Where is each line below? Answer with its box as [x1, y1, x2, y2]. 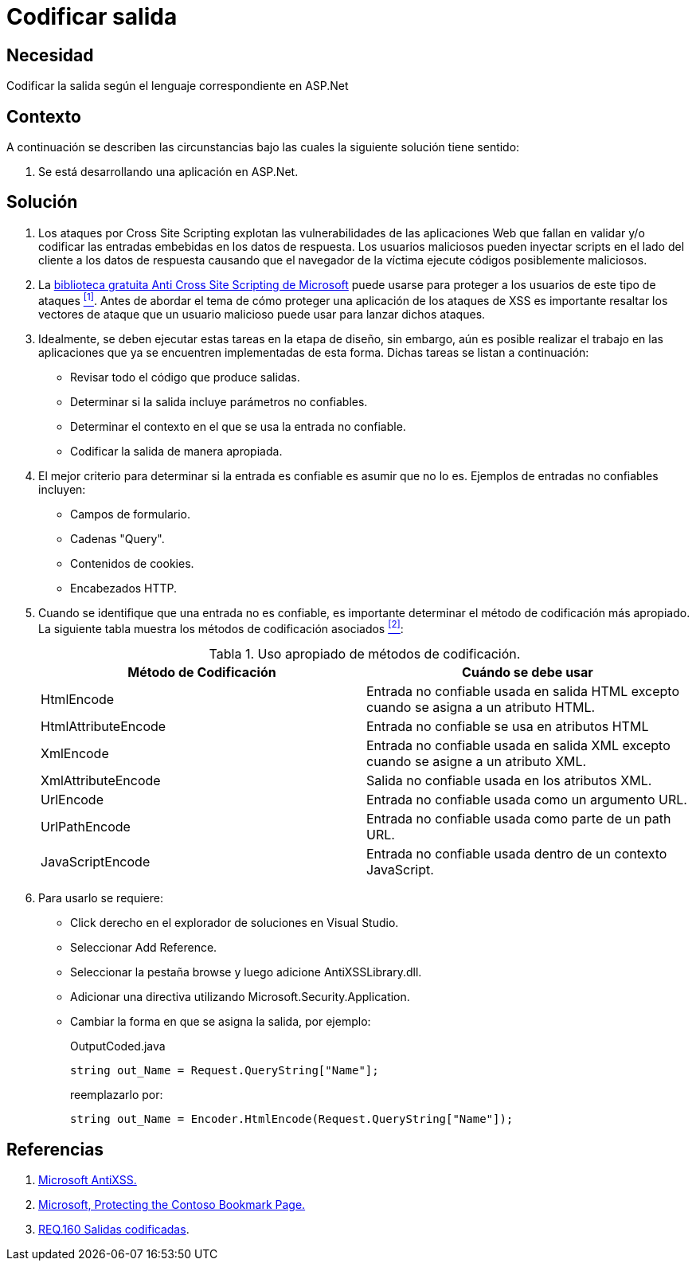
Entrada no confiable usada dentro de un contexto [366, 846, 667, 862]
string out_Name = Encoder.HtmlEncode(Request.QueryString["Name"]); [70, 1113, 514, 1126]
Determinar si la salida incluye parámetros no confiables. [70, 394, 368, 409]
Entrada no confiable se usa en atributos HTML [366, 718, 649, 735]
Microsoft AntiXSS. [38, 1173, 137, 1187]
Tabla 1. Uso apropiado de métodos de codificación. [209, 646, 521, 663]
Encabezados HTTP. [70, 581, 178, 595]
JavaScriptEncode [41, 854, 151, 870]
